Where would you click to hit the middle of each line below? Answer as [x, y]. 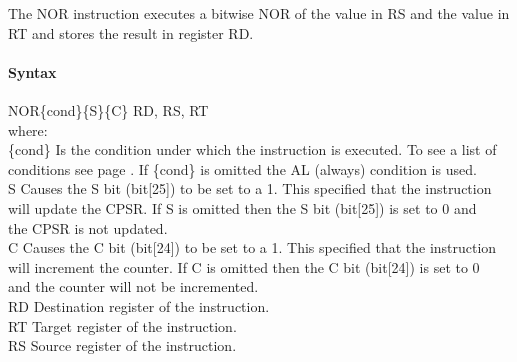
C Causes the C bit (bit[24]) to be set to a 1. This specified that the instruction [252, 247]
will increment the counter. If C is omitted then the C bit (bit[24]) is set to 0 [244, 266]
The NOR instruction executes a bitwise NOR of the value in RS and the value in [259, 13]
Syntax [32, 71]
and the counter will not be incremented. [133, 286]
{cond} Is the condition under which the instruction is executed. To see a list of [252, 149]
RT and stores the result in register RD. [131, 32]
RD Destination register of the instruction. [139, 305]
